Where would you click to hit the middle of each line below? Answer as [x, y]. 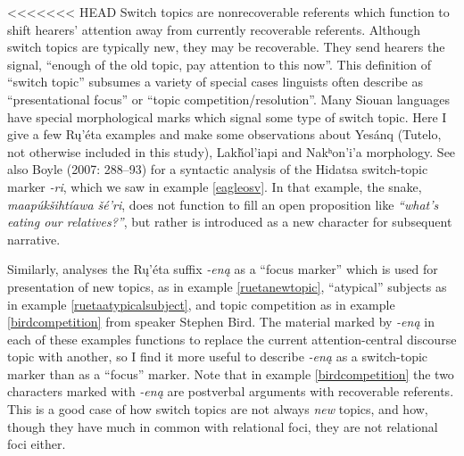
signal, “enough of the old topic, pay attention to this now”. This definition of [220, 64]
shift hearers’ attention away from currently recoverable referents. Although [214, 29]
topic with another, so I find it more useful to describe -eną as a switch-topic [218, 357]
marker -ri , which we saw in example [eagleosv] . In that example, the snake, [215, 186]
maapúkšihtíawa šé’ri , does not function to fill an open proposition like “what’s [223, 204]
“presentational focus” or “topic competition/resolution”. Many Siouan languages [228, 99]
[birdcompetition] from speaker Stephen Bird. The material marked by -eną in [221, 322]
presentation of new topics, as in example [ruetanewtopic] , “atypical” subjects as [227, 286]
